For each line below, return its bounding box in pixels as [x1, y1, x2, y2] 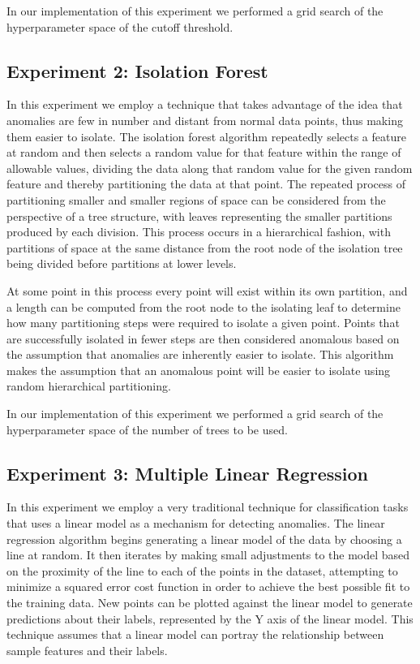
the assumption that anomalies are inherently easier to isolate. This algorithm [6, 346, 394, 363]
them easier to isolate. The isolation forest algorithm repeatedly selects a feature [6, 127, 406, 144]
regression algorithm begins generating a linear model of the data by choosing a [6, 530, 402, 547]
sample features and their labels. [6, 641, 168, 658]
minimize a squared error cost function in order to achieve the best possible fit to [6, 578, 410, 595]
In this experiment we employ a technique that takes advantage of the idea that [6, 96, 403, 113]
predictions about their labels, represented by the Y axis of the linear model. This [6, 610, 414, 627]
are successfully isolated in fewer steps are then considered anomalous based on [6, 330, 400, 347]
